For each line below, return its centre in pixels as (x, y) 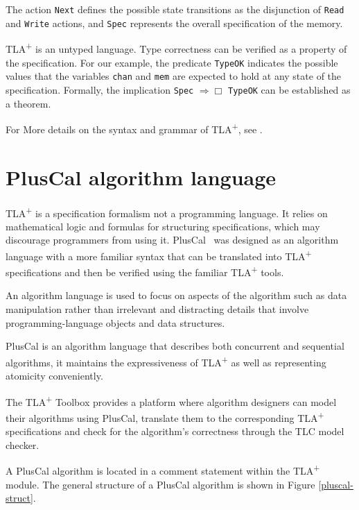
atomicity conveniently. (54, 376)
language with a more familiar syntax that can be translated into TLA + (159, 255)
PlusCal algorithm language (141, 177)
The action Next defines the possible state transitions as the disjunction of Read (175, 9)
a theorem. (28, 103)
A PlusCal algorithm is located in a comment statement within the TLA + (163, 469)
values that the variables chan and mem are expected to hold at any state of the (174, 76)
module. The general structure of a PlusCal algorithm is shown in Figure (160, 484)
